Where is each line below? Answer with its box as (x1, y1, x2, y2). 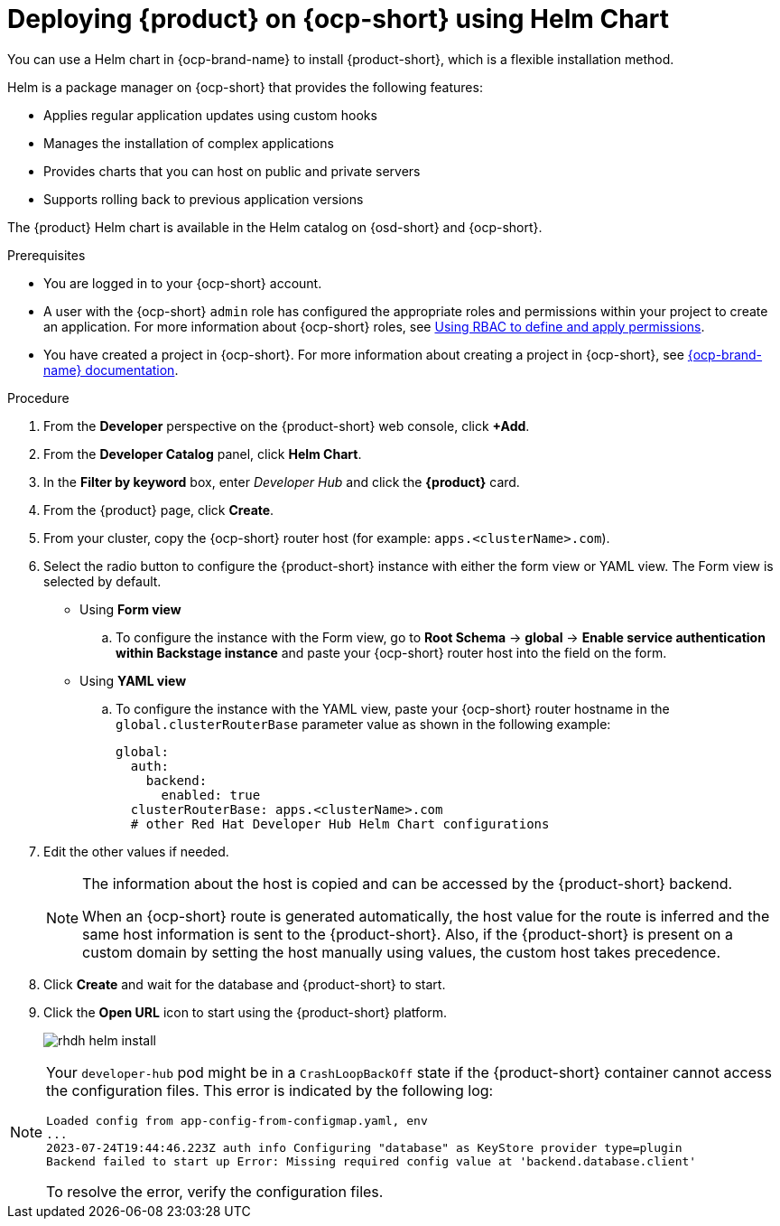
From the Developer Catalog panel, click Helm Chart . (43, 445, 362, 462)
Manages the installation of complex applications (43, 135, 334, 151)
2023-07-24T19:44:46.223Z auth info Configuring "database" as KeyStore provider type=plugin (46, 1140, 682, 1155)
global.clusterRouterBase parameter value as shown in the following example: (116, 716, 611, 732)
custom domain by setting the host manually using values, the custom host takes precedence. (82, 942, 721, 961)
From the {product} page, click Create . (43, 501, 274, 518)
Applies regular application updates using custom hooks (43, 107, 377, 123)
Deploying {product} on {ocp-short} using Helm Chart (7, 4, 670, 34)
